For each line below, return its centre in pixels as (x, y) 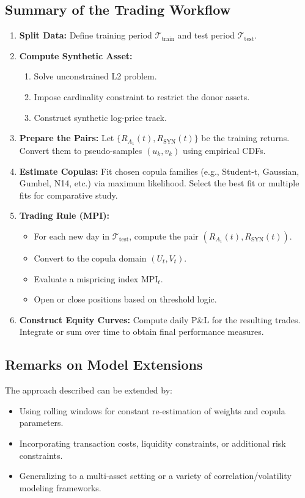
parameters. (41, 423)
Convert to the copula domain (90, 258)
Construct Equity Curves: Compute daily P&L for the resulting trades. (160, 319)
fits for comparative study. (68, 195)
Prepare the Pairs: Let (67, 138)
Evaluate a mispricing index (86, 278)
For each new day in (72, 236)
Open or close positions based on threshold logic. (125, 299)
